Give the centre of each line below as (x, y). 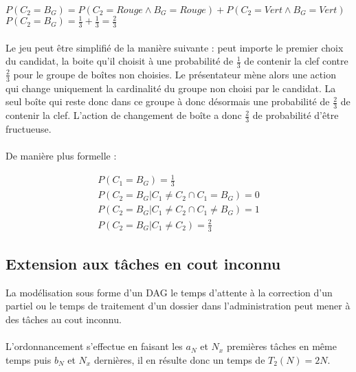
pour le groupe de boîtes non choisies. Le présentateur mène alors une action (175, 74)
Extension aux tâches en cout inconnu (143, 264)
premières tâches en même (281, 346)
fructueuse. (29, 129)
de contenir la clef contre (296, 61)
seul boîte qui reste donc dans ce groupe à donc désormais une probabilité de (168, 101)
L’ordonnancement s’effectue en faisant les (94, 346)
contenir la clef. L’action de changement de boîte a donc (124, 115)
